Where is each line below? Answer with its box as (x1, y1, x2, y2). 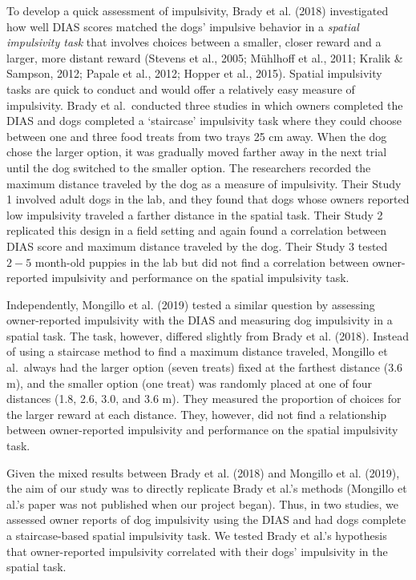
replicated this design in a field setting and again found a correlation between (6, 222, 387, 239)
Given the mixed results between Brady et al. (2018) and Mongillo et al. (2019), (6, 464, 400, 481)
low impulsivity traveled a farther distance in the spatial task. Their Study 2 (6, 206, 383, 223)
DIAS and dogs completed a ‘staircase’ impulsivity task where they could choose (6, 112, 402, 129)
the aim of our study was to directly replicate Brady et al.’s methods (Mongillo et (6, 480, 407, 497)
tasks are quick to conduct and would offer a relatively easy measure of (6, 80, 355, 97)
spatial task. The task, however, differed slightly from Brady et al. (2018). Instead (6, 327, 409, 344)
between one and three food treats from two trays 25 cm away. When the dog (6, 127, 387, 144)
